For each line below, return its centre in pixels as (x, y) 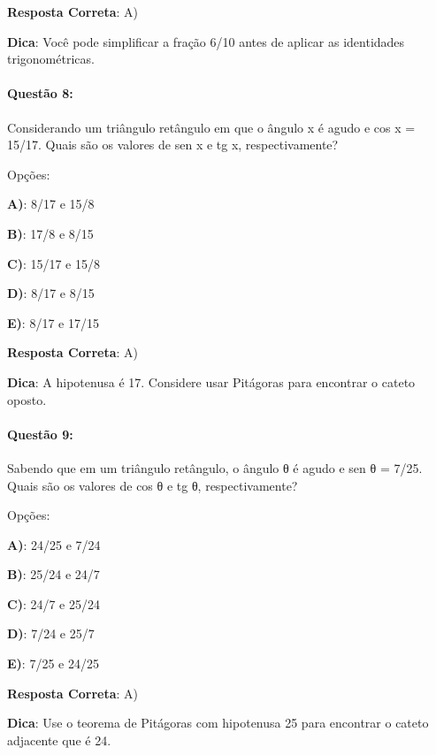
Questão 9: (40, 434)
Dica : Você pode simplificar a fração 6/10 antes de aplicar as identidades (206, 41)
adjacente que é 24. (59, 740)
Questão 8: (40, 93)
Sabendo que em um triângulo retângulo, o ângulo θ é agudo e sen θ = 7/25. (215, 467)
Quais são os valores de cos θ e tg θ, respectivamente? (153, 485)
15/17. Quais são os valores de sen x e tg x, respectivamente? (173, 145)
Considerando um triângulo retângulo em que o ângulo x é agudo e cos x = (211, 127)
